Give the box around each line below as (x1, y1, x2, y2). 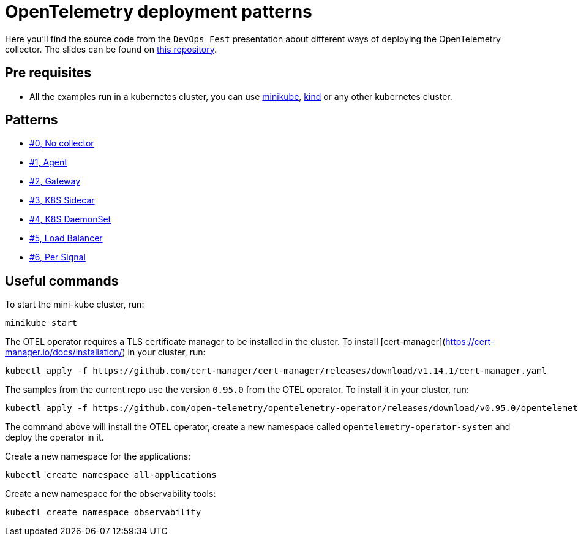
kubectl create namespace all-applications (5, 470, 217, 480)
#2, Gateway (29, 176, 81, 187)
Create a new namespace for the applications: (5, 451, 191, 462)
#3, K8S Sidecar (29, 195, 95, 206)
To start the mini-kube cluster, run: (5, 299, 144, 310)
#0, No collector (29, 138, 94, 149)
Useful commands (5, 273, 119, 289)
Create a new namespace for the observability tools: (5, 488, 216, 499)
